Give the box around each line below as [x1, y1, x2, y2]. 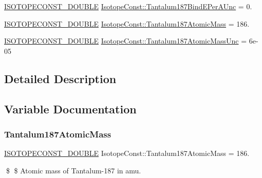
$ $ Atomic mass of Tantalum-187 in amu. [6, 165, 141, 175]
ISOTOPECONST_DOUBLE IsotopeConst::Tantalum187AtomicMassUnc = [4, 35, 247, 46]
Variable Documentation [4, 101, 137, 116]
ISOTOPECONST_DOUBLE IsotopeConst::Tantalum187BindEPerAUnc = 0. [4, 1, 252, 11]
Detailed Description [4, 70, 117, 86]
